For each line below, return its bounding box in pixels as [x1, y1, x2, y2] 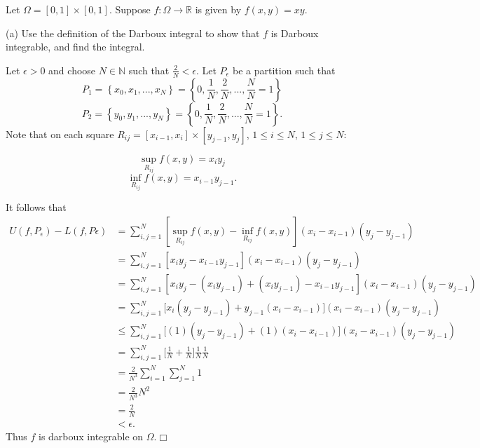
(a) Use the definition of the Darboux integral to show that [6, 25, 260, 40]
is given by [195, 2, 242, 16]
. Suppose [109, 2, 151, 16]
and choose [48, 62, 96, 77]
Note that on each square [6, 126, 114, 141]
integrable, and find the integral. [6, 39, 145, 54]
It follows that [6, 200, 67, 215]
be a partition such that [233, 62, 336, 77]
